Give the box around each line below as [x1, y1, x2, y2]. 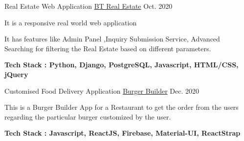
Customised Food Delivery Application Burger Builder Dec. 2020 [4, 85, 200, 96]
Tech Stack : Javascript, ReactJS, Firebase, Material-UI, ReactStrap [4, 128, 241, 138]
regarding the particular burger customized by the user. [4, 111, 171, 121]
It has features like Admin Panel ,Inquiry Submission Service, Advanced [4, 34, 220, 44]
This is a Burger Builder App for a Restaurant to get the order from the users [4, 102, 239, 112]
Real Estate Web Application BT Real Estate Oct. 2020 [4, 1, 173, 11]
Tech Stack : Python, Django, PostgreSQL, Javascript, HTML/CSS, [4, 60, 239, 70]
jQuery [4, 69, 28, 79]
